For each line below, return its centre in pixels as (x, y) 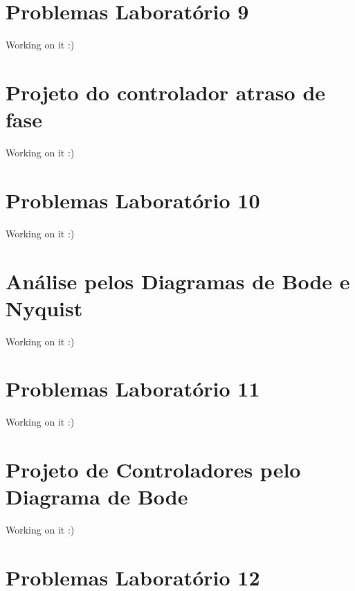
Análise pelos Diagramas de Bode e (178, 281)
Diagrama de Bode (97, 497)
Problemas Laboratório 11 (133, 389)
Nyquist (44, 308)
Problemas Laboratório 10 (133, 200)
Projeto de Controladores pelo (153, 470)
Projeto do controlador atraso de (166, 92)
